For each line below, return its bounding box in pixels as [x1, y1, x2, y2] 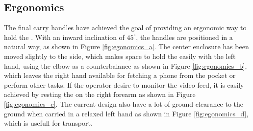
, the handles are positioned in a [136, 32, 233, 42]
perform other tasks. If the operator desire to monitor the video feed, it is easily [4, 79, 244, 90]
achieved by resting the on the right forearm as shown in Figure [4, 89, 196, 99]
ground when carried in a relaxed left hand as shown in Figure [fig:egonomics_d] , [4, 108, 249, 118]
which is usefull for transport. [4, 118, 93, 128]
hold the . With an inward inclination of [4, 32, 125, 42]
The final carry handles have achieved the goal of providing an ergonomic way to [4, 22, 247, 33]
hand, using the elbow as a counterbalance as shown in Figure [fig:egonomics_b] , [4, 60, 247, 71]
